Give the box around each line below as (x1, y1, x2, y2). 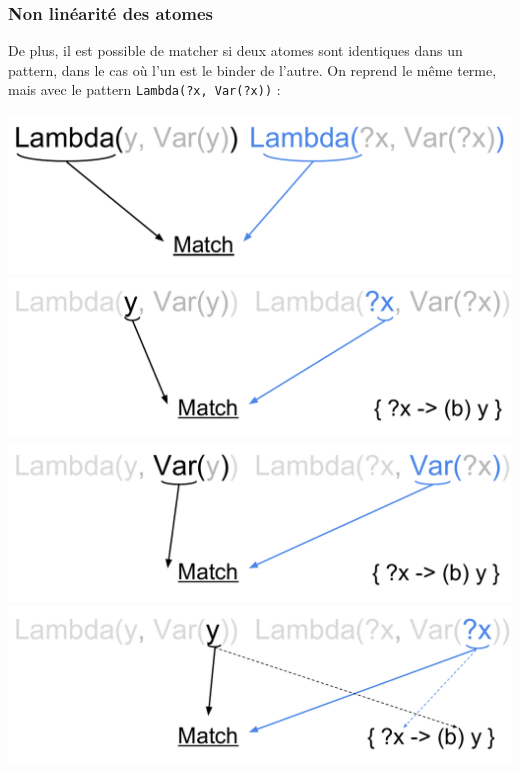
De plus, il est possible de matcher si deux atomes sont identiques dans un (8, 40, 463, 61)
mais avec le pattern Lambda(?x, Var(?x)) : (8, 79, 281, 100)
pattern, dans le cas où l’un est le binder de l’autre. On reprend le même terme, (8, 59, 497, 80)
